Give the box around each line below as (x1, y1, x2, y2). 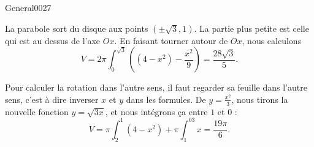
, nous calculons (242, 34, 302, 47)
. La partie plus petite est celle (194, 21, 309, 34)
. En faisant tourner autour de (114, 34, 228, 47)
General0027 (5, 1, 52, 13)
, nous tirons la (231, 92, 288, 105)
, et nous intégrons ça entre (105, 105, 208, 118)
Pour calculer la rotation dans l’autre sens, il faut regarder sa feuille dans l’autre (5, 81, 307, 94)
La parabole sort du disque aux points (5, 21, 148, 34)
